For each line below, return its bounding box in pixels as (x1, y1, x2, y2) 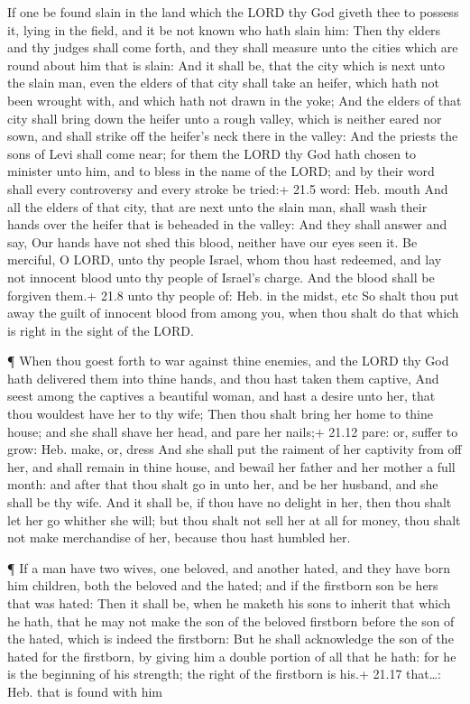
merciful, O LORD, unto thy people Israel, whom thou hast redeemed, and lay (7, 250, 442, 269)
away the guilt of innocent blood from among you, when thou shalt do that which (7, 303, 459, 322)
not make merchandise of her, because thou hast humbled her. (7, 528, 351, 547)
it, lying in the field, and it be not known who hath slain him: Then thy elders (7, 20, 441, 39)
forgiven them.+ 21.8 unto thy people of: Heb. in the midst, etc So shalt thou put (7, 285, 459, 304)
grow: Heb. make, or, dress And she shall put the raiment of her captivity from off (7, 440, 462, 459)
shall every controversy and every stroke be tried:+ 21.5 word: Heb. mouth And (7, 179, 448, 198)
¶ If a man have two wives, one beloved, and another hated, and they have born (7, 558, 450, 577)
